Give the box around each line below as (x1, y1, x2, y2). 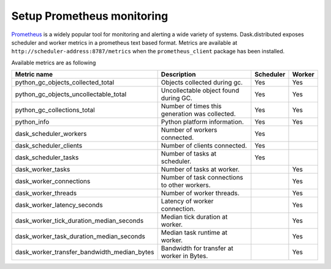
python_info (15, 118, 50, 126)
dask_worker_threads (15, 189, 77, 197)
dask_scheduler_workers (15, 129, 87, 138)
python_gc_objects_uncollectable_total (15, 90, 127, 99)
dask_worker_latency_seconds (15, 201, 104, 210)
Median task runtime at (161, 229, 228, 237)
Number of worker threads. (161, 189, 240, 197)
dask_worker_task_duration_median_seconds (15, 232, 145, 241)
